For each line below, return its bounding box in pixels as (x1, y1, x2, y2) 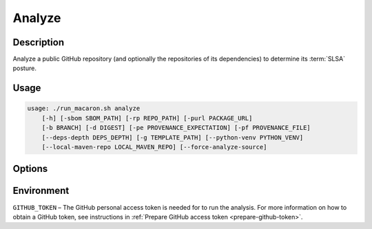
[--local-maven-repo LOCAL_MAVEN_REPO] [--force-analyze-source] (41, 143, 267, 151)
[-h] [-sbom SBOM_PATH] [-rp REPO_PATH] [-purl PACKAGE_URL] (41, 114, 253, 122)
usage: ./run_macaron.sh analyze (27, 105, 141, 113)
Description (12, 36, 65, 48)
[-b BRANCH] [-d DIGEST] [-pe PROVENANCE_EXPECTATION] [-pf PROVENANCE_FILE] (41, 124, 311, 132)
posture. (12, 64, 37, 72)
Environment (12, 185, 70, 197)
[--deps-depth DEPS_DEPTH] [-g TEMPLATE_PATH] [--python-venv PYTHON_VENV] (41, 133, 304, 141)
